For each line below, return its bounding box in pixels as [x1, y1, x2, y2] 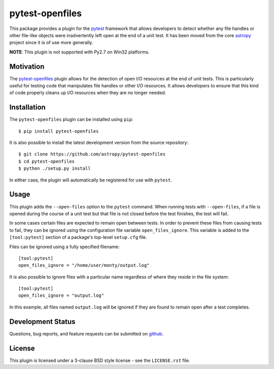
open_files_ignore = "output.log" [18, 293, 104, 298]
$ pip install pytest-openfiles [18, 128, 99, 134]
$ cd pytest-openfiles [18, 158, 75, 164]
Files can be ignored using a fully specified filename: [9, 243, 120, 250]
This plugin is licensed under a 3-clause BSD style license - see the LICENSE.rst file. [9, 357, 190, 363]
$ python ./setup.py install [18, 166, 91, 171]
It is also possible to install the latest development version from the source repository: [9, 140, 189, 146]
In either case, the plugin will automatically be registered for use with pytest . [9, 177, 172, 183]
